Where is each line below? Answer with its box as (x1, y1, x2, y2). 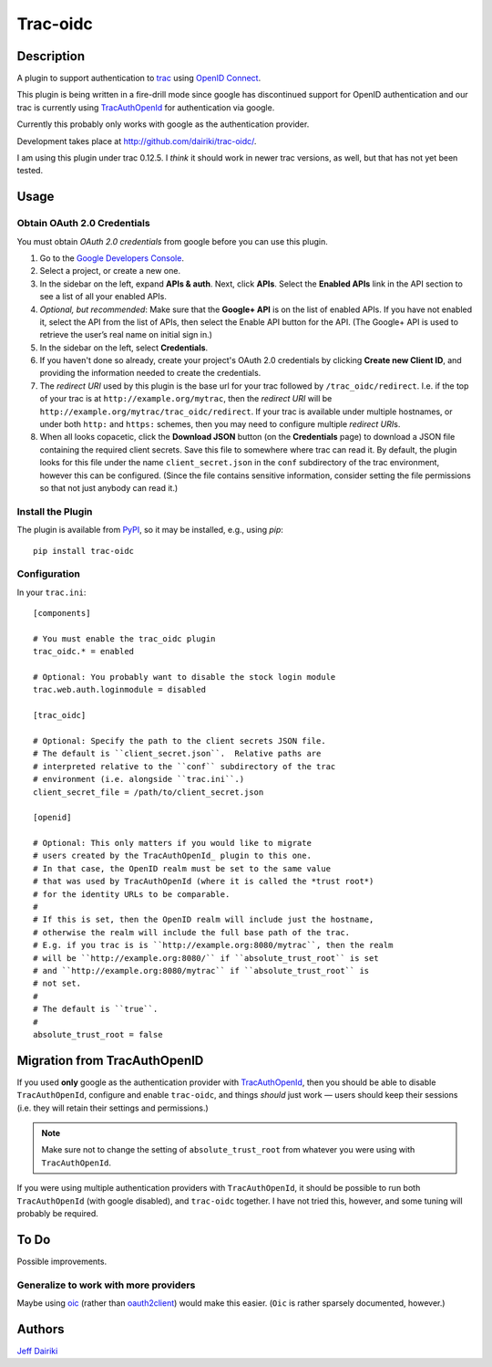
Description (16, 48, 86, 64)
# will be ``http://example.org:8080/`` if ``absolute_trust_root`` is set (33, 953, 379, 963)
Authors (16, 1321, 65, 1337)
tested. (16, 165, 44, 176)
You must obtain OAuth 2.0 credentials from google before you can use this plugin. (16, 235, 328, 246)
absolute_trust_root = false (33, 1029, 163, 1039)
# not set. (33, 978, 82, 989)
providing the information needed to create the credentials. (39, 368, 261, 379)
